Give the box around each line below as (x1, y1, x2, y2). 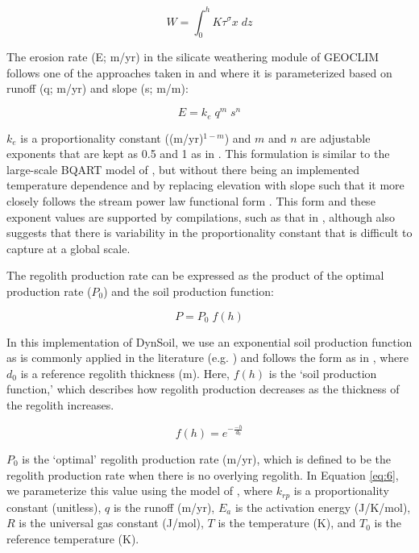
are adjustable (301, 129, 371, 146)
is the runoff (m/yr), (113, 498, 215, 515)
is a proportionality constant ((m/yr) (20, 129, 204, 146)
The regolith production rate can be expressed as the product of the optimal (6, 267, 384, 284)
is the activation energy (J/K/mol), (234, 498, 411, 515)
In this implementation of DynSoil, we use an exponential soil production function (6, 333, 413, 350)
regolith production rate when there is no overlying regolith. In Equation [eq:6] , (6, 466, 399, 483)
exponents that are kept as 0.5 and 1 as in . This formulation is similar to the (6, 145, 390, 162)
